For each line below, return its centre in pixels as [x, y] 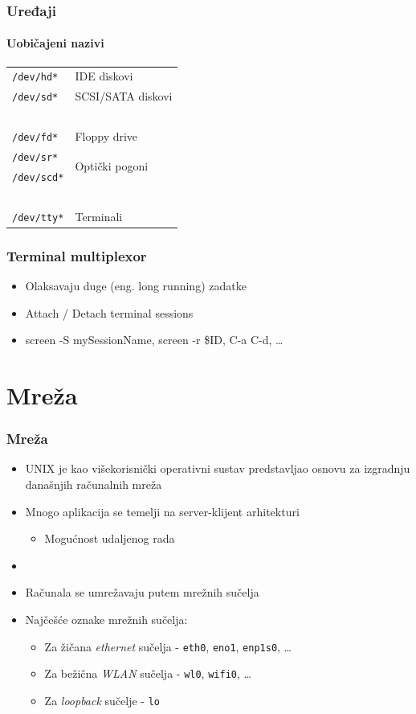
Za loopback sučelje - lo [102, 700]
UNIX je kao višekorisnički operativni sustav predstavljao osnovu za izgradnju [218, 468]
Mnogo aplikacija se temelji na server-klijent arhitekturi [162, 511]
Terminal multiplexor [77, 255]
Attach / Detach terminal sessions [109, 312]
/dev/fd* [35, 138]
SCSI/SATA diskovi [124, 96]
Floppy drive [106, 136]
